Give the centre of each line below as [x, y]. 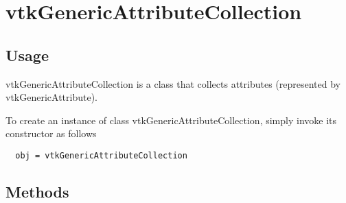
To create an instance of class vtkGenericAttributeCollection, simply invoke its [171, 120]
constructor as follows [51, 133]
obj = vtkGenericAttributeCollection [101, 155]
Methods [37, 191]
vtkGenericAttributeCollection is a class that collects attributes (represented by [173, 83]
